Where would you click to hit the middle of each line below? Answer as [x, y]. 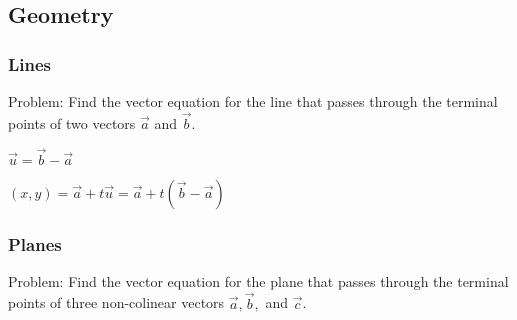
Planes [35, 243]
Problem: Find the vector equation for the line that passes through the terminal [253, 101]
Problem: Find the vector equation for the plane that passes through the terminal [258, 280]
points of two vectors [72, 122]
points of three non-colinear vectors [116, 302]
